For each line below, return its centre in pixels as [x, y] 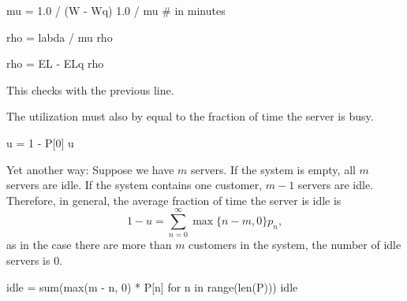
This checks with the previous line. [90, 89]
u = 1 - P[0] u [40, 142]
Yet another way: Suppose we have [90, 169]
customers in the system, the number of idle [295, 245]
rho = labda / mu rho [60, 37]
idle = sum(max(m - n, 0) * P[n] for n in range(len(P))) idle [152, 286]
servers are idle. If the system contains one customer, [134, 185]
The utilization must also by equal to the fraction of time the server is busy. [190, 116]
